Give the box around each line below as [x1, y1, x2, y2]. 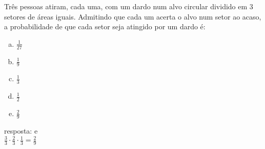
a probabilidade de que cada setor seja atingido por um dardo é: [4, 21, 206, 32]
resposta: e [4, 125, 38, 136]
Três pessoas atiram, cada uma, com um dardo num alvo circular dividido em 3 [4, 1, 253, 11]
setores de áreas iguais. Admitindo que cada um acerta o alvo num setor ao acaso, [4, 11, 261, 22]
